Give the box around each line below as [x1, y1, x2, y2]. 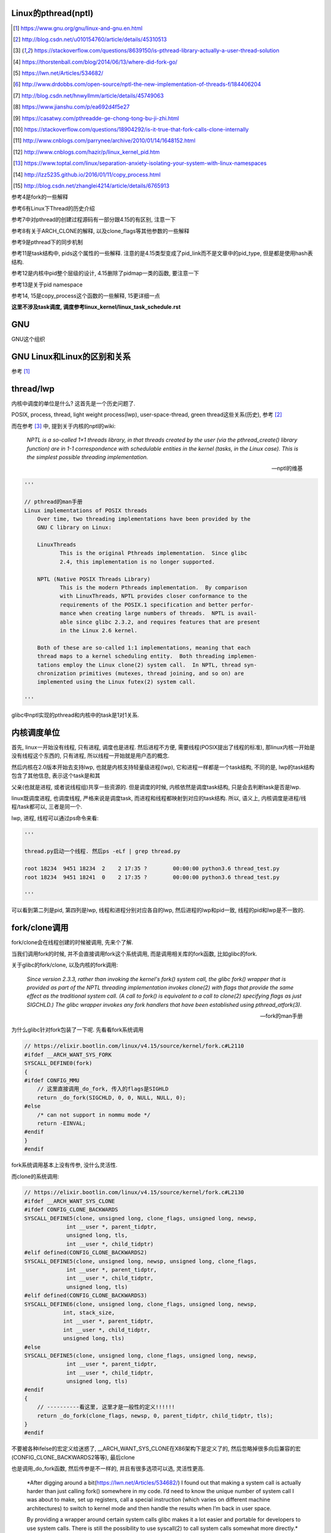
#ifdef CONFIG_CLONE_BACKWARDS [24, 1206, 119, 1214]
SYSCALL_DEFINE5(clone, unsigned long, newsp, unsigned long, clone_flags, [24, 1258, 257, 1264]
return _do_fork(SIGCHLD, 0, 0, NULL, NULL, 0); [37, 1094, 186, 1101]
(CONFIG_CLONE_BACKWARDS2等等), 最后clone [11, 1453, 135, 1461]
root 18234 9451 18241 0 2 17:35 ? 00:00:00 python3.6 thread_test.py [24, 874, 280, 881]
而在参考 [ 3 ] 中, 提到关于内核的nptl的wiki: [11, 422, 116, 429]
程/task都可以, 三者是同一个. [11, 803, 83, 811]
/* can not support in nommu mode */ [37, 1111, 151, 1118]
